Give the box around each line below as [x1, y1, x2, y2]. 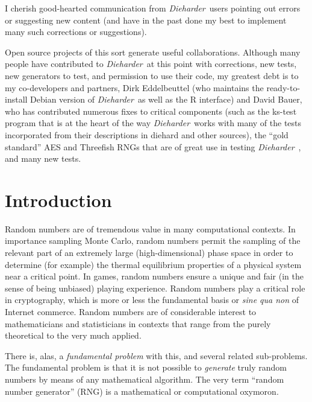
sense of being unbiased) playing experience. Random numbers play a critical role [5, 281, 305, 294]
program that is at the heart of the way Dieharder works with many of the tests [5, 116, 302, 129]
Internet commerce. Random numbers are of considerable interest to [5, 305, 257, 317]
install [5, 93, 28, 106]
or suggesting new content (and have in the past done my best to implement [5, 13, 287, 26]
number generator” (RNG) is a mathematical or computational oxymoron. [5, 384, 279, 397]
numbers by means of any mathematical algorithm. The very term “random [5, 372, 284, 385]
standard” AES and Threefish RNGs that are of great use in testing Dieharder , [5, 140, 301, 153]
